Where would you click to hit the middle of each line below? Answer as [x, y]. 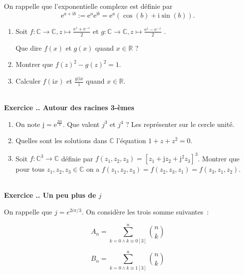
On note [28, 124]
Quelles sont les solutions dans [61, 140]
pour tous [30, 169]
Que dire [29, 47]
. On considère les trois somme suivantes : [145, 211]
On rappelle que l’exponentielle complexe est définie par [88, 6]
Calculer [28, 81]
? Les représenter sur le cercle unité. [180, 124]
